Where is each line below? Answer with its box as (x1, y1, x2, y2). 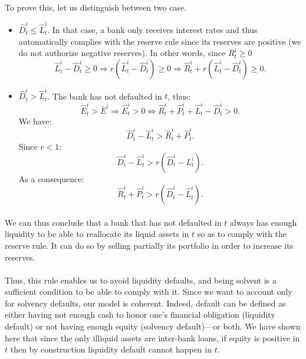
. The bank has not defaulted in (47, 90, 162, 102)
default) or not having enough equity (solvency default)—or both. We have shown (5, 320, 301, 332)
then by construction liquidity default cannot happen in (10, 343, 212, 355)
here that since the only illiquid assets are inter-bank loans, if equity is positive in (5, 331, 300, 344)
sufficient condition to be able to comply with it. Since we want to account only (5, 285, 292, 298)
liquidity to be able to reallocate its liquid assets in (5, 228, 189, 240)
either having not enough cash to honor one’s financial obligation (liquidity (5, 308, 275, 321)
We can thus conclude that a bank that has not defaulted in (5, 216, 222, 228)
